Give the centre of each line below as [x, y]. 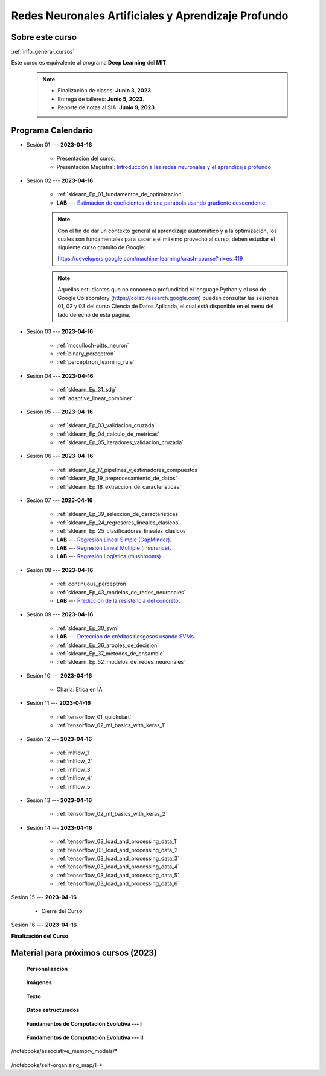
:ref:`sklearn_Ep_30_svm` [88, 628]
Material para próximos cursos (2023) [84, 953]
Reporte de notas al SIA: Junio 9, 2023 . [107, 107]
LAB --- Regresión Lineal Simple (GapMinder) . [114, 540]
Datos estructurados [53, 1010]
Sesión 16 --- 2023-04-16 [44, 925]
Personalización [47, 969]
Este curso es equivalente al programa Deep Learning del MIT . [90, 63]
